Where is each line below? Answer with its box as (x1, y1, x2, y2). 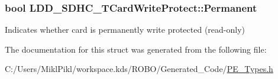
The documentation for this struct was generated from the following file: (5, 43, 267, 55)
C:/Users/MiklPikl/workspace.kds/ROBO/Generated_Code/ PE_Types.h (5, 63, 273, 75)
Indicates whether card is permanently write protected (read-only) (5, 23, 245, 36)
